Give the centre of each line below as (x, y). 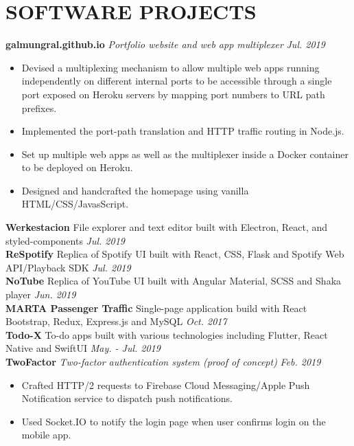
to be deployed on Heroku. (77, 167)
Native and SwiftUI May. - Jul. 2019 (83, 348)
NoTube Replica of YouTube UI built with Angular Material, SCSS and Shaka (174, 281)
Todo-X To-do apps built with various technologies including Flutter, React (167, 334)
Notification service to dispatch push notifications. (127, 398)
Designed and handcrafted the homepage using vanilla (135, 190)
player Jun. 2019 (41, 294)
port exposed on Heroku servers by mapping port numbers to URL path (173, 94)
